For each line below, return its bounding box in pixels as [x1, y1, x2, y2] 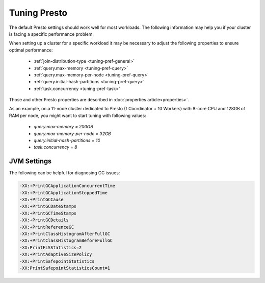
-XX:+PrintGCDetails [19, 217, 69, 223]
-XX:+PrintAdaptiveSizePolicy [19, 252, 92, 257]
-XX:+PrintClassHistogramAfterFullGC [19, 231, 110, 237]
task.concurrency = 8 [33, 144, 78, 150]
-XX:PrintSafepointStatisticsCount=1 [19, 265, 110, 271]
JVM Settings [9, 157, 52, 165]
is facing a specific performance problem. [9, 31, 94, 37]
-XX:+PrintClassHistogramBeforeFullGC [19, 238, 113, 243]
